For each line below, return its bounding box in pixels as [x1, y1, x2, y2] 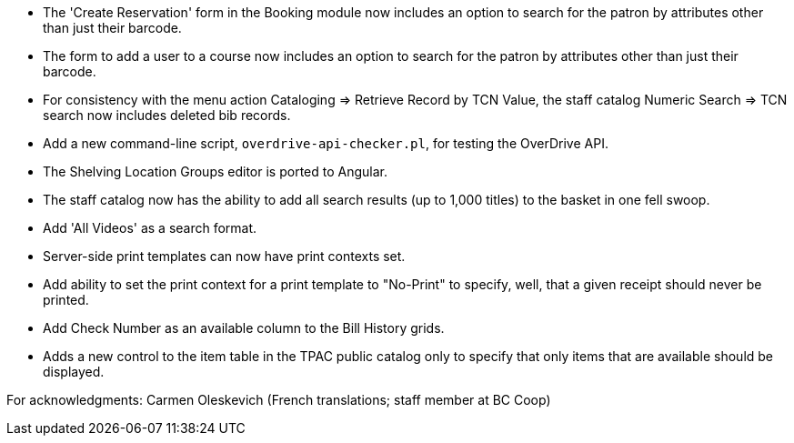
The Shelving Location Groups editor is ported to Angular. [43, 164, 387, 179]
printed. [43, 292, 89, 307]
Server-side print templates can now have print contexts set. [43, 248, 406, 264]
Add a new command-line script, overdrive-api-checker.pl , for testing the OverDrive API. [43, 136, 608, 151]
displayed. [43, 364, 105, 379]
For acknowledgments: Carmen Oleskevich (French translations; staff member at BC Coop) [6, 392, 551, 408]
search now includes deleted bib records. [43, 107, 291, 123]
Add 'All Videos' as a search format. [43, 220, 257, 236]
